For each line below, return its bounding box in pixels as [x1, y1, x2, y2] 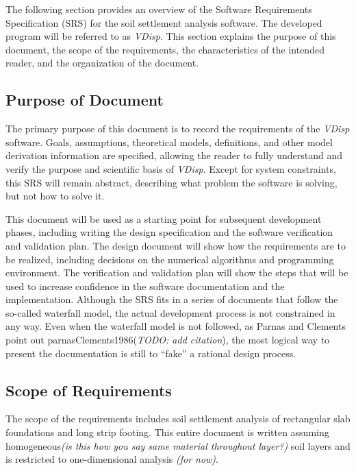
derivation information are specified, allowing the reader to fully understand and [5, 148, 343, 162]
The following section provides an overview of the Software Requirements [5, 2, 312, 16]
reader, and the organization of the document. [5, 56, 199, 70]
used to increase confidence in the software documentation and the [5, 278, 285, 293]
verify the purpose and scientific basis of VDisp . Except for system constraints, [5, 161, 336, 176]
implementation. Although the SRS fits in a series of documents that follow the [5, 292, 338, 306]
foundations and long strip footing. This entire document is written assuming [5, 425, 329, 439]
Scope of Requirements [5, 379, 172, 400]
